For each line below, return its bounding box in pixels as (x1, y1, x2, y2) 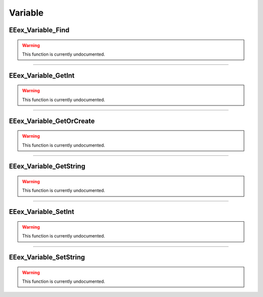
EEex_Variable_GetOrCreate (9, 117, 95, 125)
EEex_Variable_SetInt (9, 208, 75, 216)
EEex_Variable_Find (9, 26, 70, 34)
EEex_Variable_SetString (9, 253, 85, 261)
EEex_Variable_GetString (9, 162, 85, 170)
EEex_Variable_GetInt (9, 71, 75, 80)
